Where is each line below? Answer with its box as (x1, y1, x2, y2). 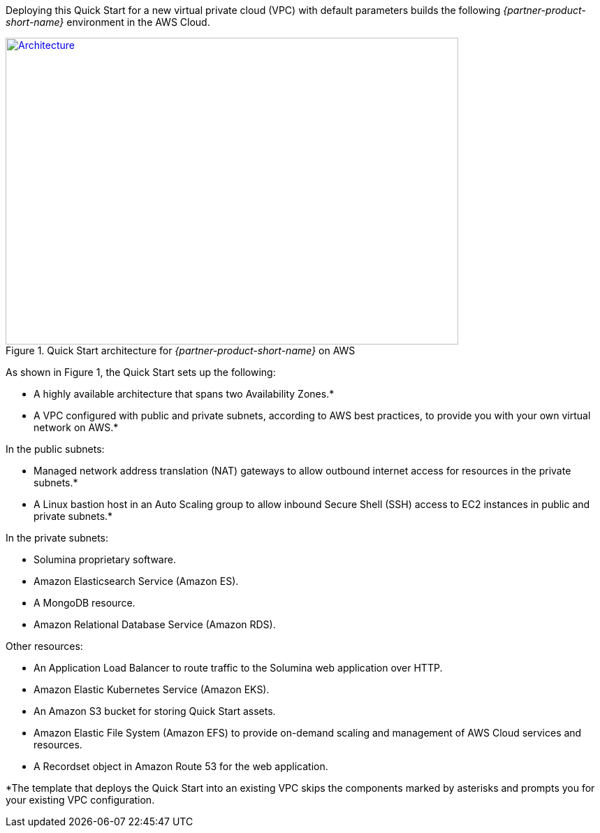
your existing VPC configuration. (6, 794, 155, 806)
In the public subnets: (6, 443, 105, 455)
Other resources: (6, 640, 83, 652)
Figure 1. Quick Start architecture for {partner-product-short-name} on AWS (6, 345, 356, 356)
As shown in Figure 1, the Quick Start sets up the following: (6, 366, 276, 378)
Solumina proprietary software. (34, 553, 176, 565)
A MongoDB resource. (34, 597, 136, 609)
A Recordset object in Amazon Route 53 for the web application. (34, 760, 328, 772)
